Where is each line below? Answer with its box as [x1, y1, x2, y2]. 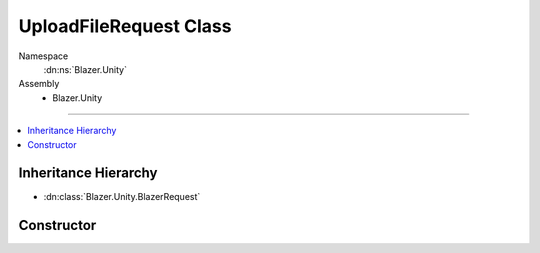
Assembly [18, 78, 60, 90]
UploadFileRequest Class [18, 15, 232, 37]
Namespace [18, 50, 69, 62]
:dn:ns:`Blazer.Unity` [43, 63, 127, 75]
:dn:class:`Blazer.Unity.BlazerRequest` [43, 191, 201, 203]
